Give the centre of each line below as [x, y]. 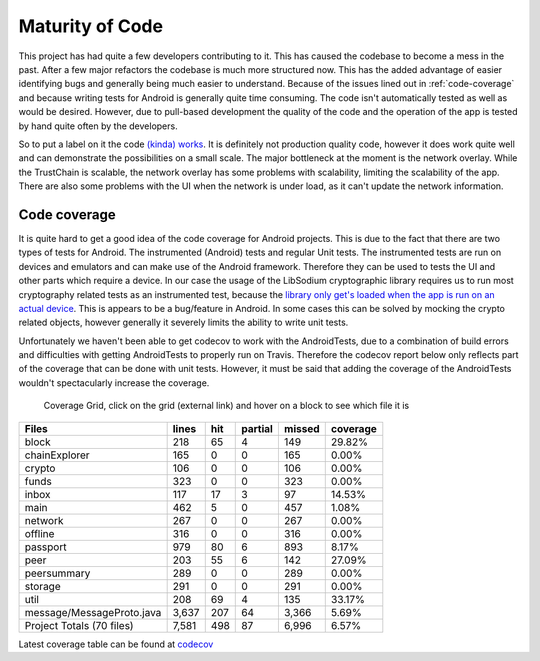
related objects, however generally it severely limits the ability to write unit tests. [183, 322]
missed [301, 428]
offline [39, 533]
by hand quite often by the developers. [98, 126]
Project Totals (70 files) [79, 625]
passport [45, 547]
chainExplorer [57, 455]
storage [42, 586]
